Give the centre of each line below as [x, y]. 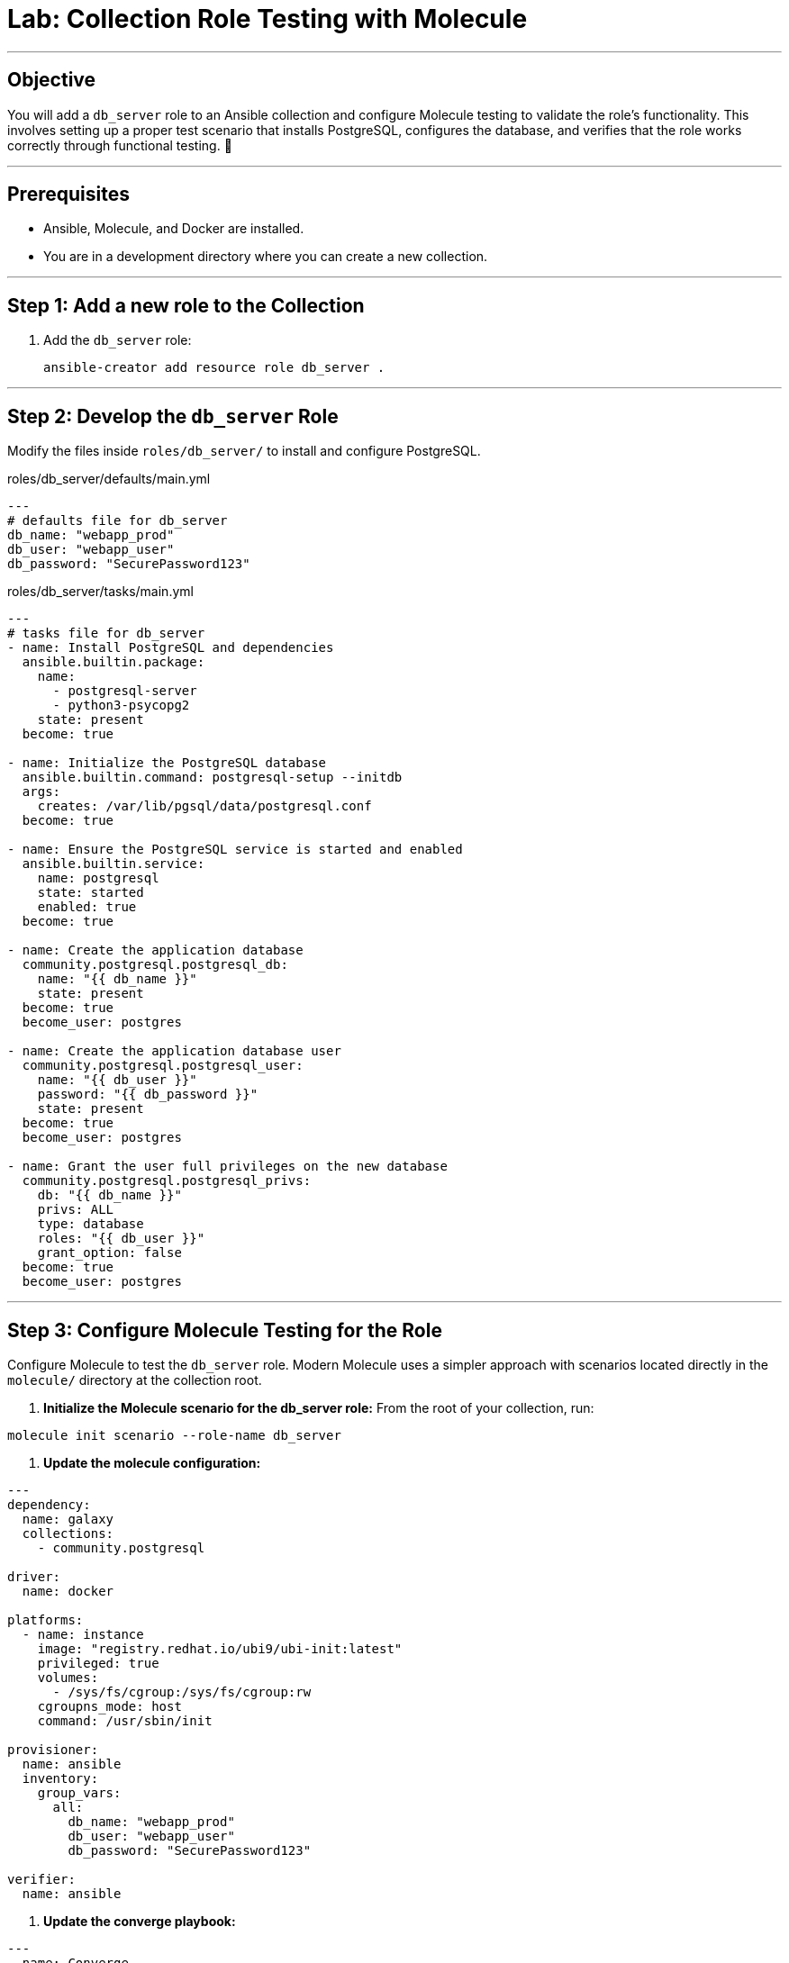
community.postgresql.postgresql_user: [163, 1066]
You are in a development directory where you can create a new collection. [266, 257]
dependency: [49, 1504]
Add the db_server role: [118, 340]
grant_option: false [109, 1253]
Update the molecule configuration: [152, 1462]
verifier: [41, 1879]
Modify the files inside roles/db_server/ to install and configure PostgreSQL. [244, 451]
